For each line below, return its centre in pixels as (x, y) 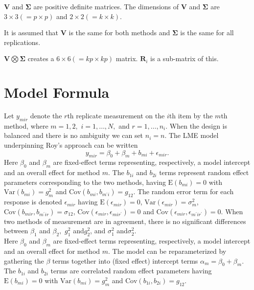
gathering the (24, 260)
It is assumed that (31, 33)
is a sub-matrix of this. (185, 58)
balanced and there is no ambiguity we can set (74, 135)
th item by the (191, 116)
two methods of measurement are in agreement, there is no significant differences (125, 221)
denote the (46, 116)
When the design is (198, 125)
